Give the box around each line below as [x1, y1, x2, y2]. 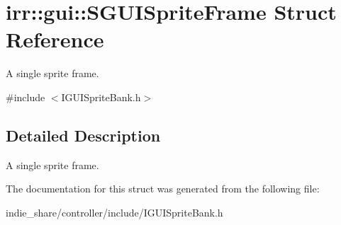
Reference [6, 25, 104, 54]
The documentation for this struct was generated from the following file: [6, 181, 320, 196]
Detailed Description [6, 124, 161, 146]
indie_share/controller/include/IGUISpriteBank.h [6, 204, 223, 219]
